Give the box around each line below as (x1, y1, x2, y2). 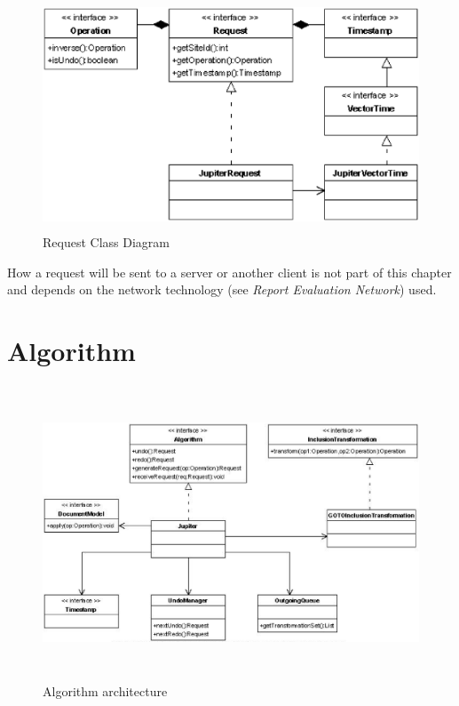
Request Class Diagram (43, 233, 170, 252)
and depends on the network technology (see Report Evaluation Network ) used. (7, 280, 437, 299)
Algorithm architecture (43, 682, 168, 701)
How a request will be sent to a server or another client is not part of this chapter (7, 262, 452, 281)
